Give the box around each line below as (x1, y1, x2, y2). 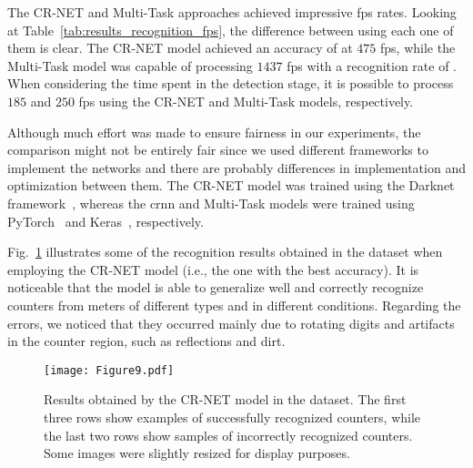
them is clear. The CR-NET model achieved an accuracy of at (7, 38, 353, 57)
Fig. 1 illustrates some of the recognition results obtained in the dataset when (7, 242, 443, 261)
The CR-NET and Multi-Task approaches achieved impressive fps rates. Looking (7, 3, 457, 21)
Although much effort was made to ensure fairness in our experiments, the (7, 122, 421, 141)
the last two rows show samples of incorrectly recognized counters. (44, 425, 413, 444)
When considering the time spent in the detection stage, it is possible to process (7, 74, 454, 93)
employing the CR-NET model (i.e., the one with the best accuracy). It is (7, 259, 419, 279)
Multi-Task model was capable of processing (7, 56, 253, 75)
